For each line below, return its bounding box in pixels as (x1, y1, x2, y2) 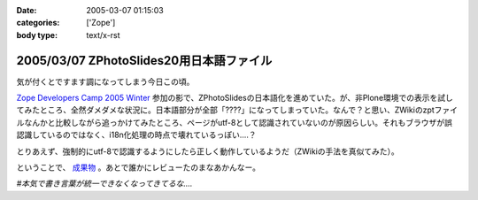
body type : (16, 29, 58, 40)
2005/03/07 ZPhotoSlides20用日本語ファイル (16, 53, 273, 68)
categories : (16, 18, 60, 28)
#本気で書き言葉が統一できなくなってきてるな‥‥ (16, 178, 193, 189)
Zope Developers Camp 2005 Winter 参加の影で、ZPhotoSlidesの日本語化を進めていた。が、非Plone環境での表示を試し (16, 93, 453, 104)
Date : (16, 5, 37, 15)
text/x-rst (86, 29, 120, 40)
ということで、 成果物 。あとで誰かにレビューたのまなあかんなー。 (16, 162, 261, 173)
